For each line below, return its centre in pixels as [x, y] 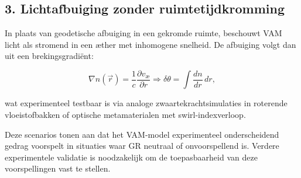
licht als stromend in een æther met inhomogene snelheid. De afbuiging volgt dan [150, 44]
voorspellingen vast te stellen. [58, 168]
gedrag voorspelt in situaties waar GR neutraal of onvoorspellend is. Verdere [142, 146]
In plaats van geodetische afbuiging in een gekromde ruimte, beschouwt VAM [143, 33]
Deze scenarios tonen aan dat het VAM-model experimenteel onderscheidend [142, 134]
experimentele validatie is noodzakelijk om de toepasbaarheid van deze [131, 157]
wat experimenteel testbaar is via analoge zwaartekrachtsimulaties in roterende [146, 103]
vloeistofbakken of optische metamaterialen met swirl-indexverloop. [125, 115]
